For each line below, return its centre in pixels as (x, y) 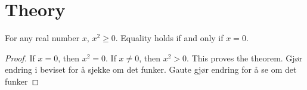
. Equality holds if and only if (169, 38)
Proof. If (20, 58)
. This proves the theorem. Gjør (245, 58)
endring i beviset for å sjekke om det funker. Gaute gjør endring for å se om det (151, 69)
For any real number (42, 38)
